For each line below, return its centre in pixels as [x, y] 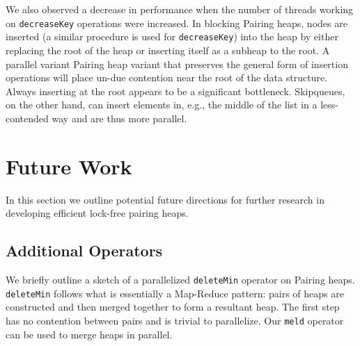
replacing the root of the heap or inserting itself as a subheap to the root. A [168, 50]
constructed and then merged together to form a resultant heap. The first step [173, 307]
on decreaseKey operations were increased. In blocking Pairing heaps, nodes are [177, 23]
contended [27, 118]
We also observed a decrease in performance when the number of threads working [180, 9]
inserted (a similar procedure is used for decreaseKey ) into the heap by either [172, 36]
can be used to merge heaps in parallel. [89, 334]
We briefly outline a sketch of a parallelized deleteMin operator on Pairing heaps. [180, 279]
